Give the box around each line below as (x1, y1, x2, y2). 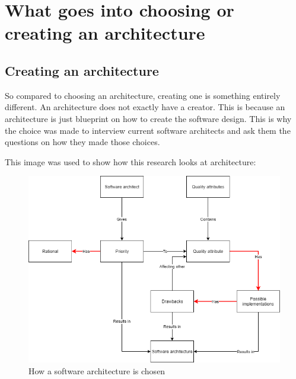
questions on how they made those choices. (5, 136, 160, 148)
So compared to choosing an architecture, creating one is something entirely (5, 89, 281, 101)
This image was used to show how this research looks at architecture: (5, 155, 256, 168)
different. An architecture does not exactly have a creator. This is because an (5, 101, 285, 113)
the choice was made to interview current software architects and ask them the (5, 124, 291, 136)
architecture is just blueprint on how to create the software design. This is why (5, 112, 292, 124)
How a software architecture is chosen (28, 365, 165, 377)
